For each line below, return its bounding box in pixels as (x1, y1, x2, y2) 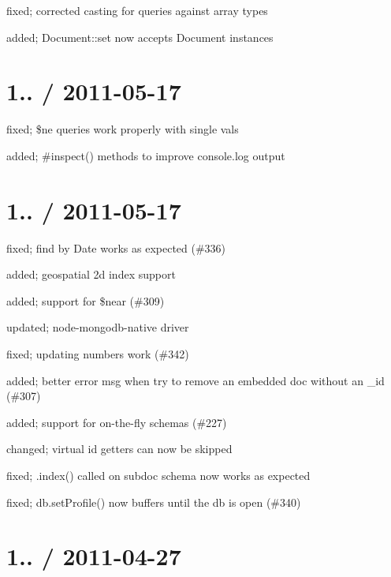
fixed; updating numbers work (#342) (6, 346, 189, 362)
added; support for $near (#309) (6, 292, 165, 309)
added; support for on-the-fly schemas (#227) (6, 414, 227, 430)
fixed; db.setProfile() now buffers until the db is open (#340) (6, 493, 301, 510)
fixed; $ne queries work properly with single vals (6, 121, 239, 137)
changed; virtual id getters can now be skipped (6, 440, 233, 457)
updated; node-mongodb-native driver (6, 319, 189, 335)
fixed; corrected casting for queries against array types (6, 2, 268, 18)
